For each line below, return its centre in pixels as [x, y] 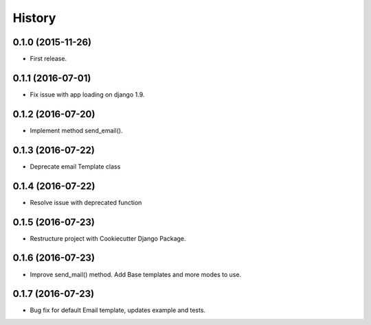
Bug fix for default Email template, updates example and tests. [118, 310]
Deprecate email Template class [75, 166]
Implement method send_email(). [76, 130]
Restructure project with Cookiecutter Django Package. [108, 238]
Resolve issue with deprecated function [86, 202]
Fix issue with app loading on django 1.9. [87, 94]
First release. [48, 59]
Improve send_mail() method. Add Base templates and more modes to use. [136, 274]
